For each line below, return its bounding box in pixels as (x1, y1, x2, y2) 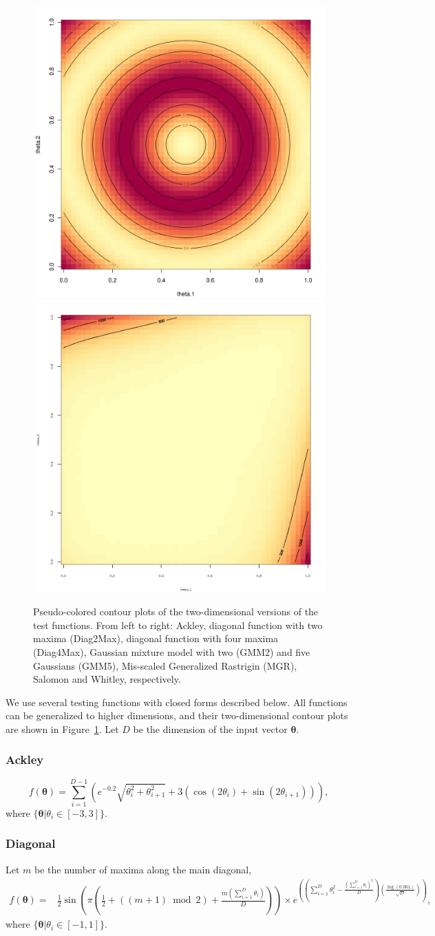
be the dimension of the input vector (133, 721, 288, 736)
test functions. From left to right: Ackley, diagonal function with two (33, 617, 323, 632)
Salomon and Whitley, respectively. (33, 672, 181, 686)
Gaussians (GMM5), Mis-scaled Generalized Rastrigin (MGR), (33, 658, 297, 672)
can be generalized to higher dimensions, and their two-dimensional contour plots (6, 708, 348, 723)
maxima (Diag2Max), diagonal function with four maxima (33, 631, 279, 646)
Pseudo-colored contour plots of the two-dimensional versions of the (33, 604, 319, 619)
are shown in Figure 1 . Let (6, 721, 119, 736)
